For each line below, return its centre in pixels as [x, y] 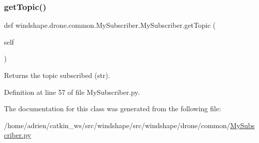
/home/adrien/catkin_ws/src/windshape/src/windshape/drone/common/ [117, 125]
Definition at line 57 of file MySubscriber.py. [72, 92]
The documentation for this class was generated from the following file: [113, 108]
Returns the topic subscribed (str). [57, 75]
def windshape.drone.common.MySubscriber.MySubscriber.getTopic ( [110, 25]
